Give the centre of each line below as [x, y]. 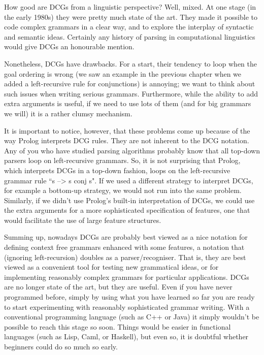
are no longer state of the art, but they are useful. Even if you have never [118, 287]
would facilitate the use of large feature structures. [83, 220]
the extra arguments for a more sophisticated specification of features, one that [127, 210]
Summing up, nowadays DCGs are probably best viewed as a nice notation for [126, 237]
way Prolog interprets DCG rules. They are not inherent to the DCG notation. [127, 140]
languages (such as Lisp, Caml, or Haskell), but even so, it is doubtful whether [126, 336]
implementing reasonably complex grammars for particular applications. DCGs [127, 277]
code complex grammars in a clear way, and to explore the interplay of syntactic [129, 27]
